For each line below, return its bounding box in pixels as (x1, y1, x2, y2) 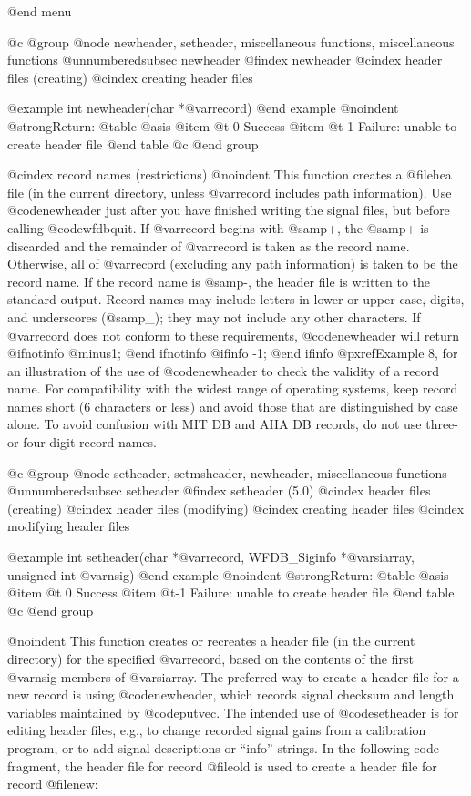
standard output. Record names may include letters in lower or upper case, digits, (7, 290, 465, 309)
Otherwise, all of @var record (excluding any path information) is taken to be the (7, 254, 458, 273)
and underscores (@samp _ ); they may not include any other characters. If (7, 307, 421, 326)
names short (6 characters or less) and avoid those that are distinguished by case (7, 396, 458, 415)
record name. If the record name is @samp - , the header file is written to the (7, 271, 430, 291)
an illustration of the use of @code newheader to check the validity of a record (7, 361, 439, 380)
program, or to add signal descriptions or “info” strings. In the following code (7, 738, 439, 757)
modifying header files (7, 516, 130, 536)
